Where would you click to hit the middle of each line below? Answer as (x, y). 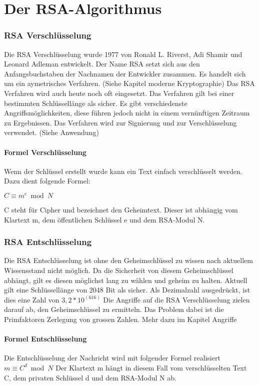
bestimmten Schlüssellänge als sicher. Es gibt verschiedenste (96, 103)
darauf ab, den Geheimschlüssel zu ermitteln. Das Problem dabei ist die (114, 309)
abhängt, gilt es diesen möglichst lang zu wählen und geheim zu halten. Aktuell (126, 280)
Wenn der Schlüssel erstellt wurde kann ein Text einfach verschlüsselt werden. (123, 171)
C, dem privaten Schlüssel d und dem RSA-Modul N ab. (90, 377)
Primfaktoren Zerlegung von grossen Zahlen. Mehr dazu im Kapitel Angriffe (120, 319)
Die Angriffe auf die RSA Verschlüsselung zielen (176, 299)
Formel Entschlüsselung (45, 339)
